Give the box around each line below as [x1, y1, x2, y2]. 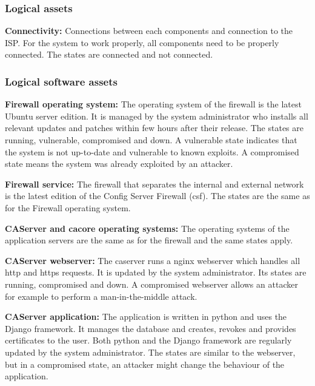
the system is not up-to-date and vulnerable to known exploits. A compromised [5, 145, 299, 158]
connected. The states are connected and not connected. [5, 48, 213, 61]
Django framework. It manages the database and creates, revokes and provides [5, 322, 296, 334]
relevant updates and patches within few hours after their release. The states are [5, 121, 303, 134]
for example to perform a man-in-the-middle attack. [5, 289, 197, 302]
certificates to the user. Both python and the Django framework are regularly [5, 334, 292, 347]
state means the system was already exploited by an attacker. [5, 157, 233, 170]
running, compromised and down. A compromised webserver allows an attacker [5, 277, 298, 290]
